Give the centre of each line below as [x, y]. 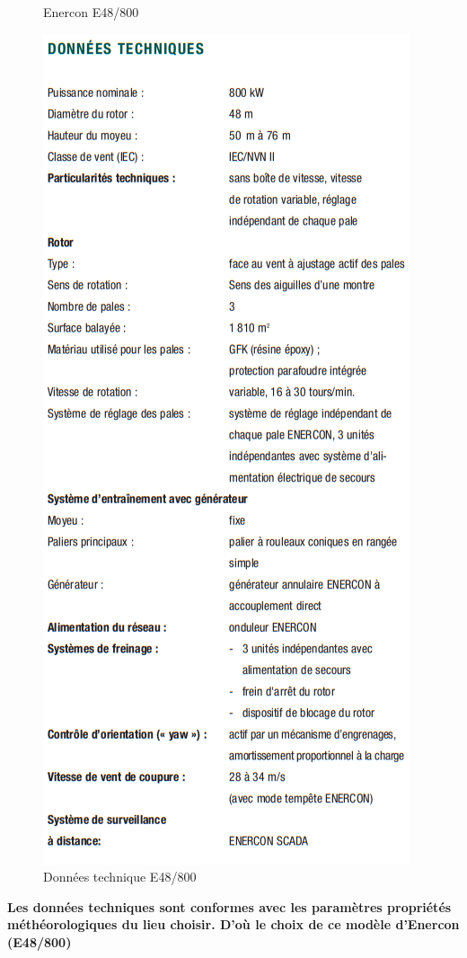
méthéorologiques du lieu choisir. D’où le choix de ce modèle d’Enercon [233, 924]
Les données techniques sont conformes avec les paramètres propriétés [229, 906]
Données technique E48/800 [120, 877]
